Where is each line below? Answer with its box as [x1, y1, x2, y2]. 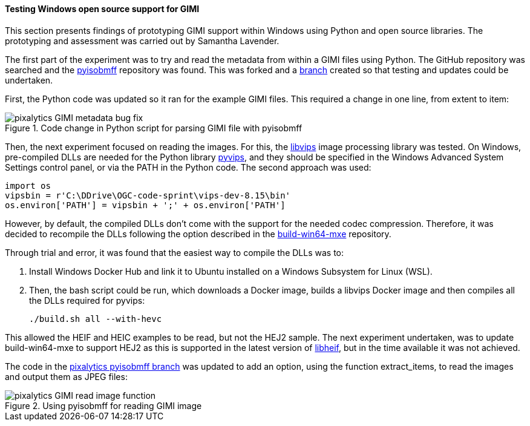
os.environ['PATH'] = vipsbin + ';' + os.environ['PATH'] [5, 200, 286, 210]
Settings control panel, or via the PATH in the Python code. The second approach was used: [5, 162, 371, 172]
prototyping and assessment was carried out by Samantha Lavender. [5, 35, 280, 46]
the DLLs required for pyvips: [29, 295, 145, 306]
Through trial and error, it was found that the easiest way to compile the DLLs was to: [5, 247, 344, 258]
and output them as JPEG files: [5, 371, 128, 382]
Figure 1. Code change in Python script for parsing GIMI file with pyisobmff [5, 122, 303, 133]
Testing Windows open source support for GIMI [5, 4, 200, 14]
